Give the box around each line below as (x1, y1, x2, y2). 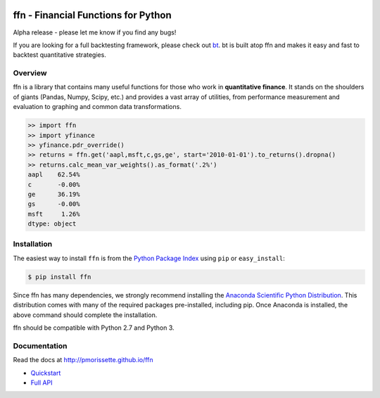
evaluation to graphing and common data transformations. (13, 103, 182, 111)
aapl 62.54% (27, 171, 80, 179)
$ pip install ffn (27, 273, 91, 281)
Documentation (13, 341, 68, 351)
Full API (30, 378, 53, 387)
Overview (13, 68, 47, 78)
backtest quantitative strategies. (13, 51, 107, 59)
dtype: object (27, 220, 77, 228)
